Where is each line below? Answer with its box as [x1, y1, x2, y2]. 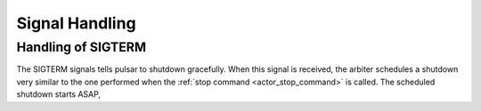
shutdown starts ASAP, [16, 89, 102, 99]
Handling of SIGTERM [16, 39, 147, 55]
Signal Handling [16, 13, 137, 33]
